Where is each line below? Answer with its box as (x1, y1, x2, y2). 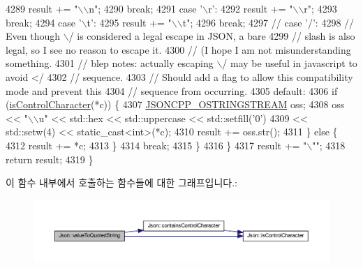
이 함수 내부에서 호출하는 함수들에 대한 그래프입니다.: (6, 175, 237, 190)
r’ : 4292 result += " (208, 1, 293, 15)
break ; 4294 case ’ (6, 15, 82, 29)
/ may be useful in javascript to (222, 56, 357, 70)
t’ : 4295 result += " (87, 15, 172, 29)
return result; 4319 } (6, 151, 94, 166)
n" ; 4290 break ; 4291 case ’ (89, 1, 203, 15)
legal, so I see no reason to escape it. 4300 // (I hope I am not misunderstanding (6, 42, 351, 57)
